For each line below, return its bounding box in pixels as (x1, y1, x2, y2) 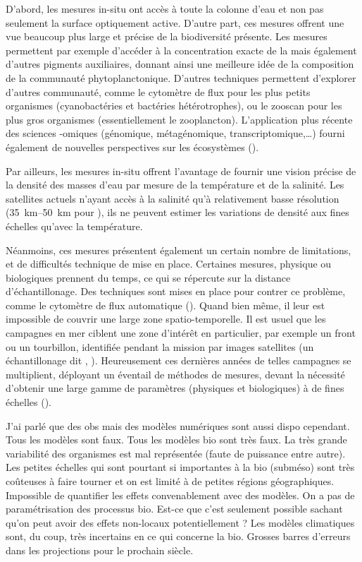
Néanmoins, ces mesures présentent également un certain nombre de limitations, (6, 242, 351, 257)
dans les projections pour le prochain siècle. (6, 542, 194, 557)
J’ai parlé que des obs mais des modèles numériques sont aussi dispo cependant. (6, 418, 350, 433)
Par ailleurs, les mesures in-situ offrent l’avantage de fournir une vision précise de (6, 163, 356, 178)
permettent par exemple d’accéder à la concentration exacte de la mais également (6, 42, 357, 57)
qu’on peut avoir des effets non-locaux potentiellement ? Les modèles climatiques (6, 515, 355, 530)
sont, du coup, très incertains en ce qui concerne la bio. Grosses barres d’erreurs (6, 529, 351, 544)
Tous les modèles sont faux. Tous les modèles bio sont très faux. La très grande (6, 432, 347, 447)
